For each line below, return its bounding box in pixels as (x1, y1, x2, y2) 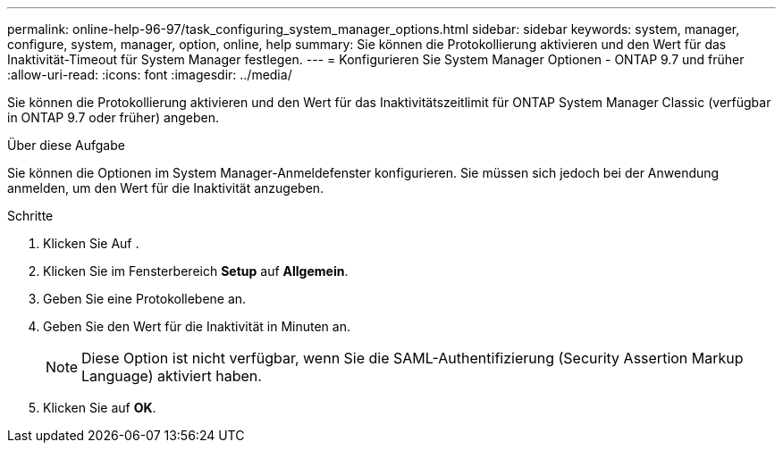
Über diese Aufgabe (7, 137, 125, 153)
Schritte (7, 208, 54, 223)
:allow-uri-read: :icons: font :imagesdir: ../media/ (7, 67, 292, 82)
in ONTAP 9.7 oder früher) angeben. (7, 110, 220, 125)
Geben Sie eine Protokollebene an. (43, 291, 247, 306)
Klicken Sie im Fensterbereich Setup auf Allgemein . (43, 263, 349, 279)
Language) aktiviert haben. (81, 367, 262, 385)
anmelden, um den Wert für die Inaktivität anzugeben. (7, 180, 324, 196)
